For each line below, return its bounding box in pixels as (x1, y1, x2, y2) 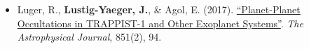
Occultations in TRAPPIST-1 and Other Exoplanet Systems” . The (17, 15, 303, 30)
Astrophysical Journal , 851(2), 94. (17, 29, 162, 44)
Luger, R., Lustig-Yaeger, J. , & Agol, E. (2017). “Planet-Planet (17, 2, 301, 16)
